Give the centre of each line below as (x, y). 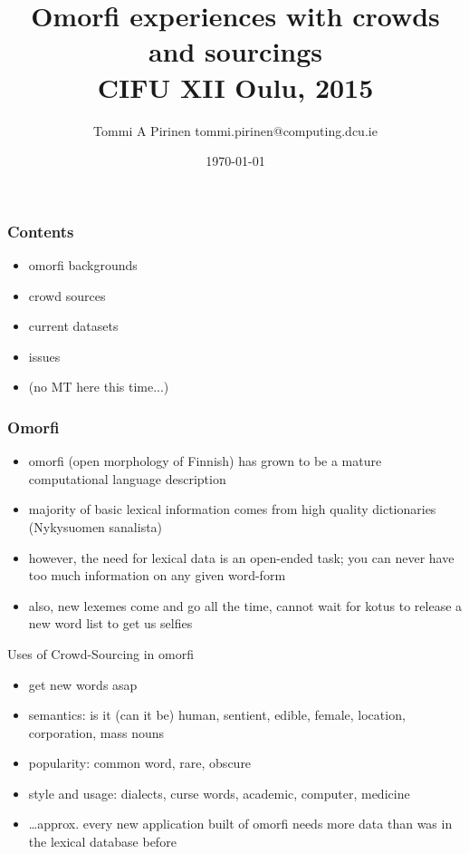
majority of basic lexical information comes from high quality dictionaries (232, 509)
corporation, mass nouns (96, 732)
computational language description (127, 478)
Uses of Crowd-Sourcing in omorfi (100, 653)
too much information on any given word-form (157, 575)
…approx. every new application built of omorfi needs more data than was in (240, 824)
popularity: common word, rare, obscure (140, 763)
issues (44, 356)
